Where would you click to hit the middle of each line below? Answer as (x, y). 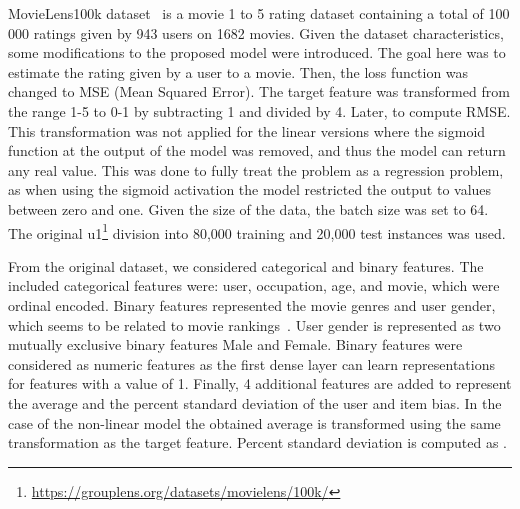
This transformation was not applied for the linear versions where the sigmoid (247, 130)
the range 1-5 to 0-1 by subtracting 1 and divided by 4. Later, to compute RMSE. (259, 110)
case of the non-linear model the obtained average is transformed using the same (254, 422)
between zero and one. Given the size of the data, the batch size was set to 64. (248, 208)
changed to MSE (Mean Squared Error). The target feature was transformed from (259, 91)
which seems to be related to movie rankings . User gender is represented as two (254, 324)
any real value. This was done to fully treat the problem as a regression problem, (256, 169)
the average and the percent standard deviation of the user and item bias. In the (255, 402)
